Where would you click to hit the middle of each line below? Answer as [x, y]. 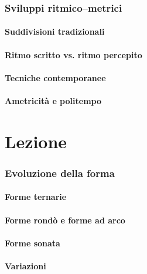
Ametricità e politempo [53, 101]
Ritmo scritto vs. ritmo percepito [73, 54]
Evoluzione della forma [60, 173]
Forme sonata [33, 243]
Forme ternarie [36, 197]
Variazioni [25, 265]
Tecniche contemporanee [55, 77]
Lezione [36, 141]
